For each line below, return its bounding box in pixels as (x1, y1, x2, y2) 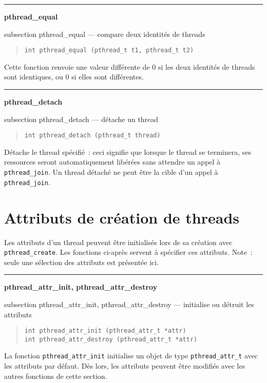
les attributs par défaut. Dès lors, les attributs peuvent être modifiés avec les (4, 360, 245, 371)
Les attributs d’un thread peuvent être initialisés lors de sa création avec (4, 236, 233, 247)
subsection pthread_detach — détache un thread (4, 113, 159, 124)
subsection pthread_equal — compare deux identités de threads (4, 28, 205, 39)
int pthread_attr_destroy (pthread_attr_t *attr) (24, 335, 198, 343)
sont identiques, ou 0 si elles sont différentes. (4, 71, 144, 82)
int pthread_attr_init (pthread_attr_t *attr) (24, 327, 186, 335)
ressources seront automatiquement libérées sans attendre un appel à (4, 156, 221, 167)
